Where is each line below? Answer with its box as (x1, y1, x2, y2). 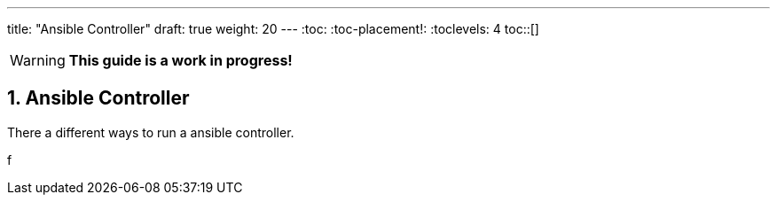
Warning (10, 51, 66, 69)
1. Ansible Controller (7, 87, 190, 110)
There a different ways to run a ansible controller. (7, 124, 294, 140)
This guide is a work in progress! (68, 51, 293, 69)
